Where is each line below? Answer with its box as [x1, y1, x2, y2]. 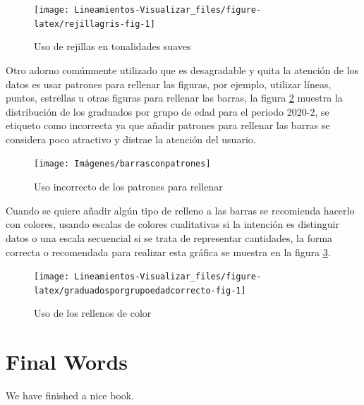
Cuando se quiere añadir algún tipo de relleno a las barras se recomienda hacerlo [6, 202, 355, 217]
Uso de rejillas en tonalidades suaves [34, 39, 191, 54]
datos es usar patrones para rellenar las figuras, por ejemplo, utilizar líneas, [6, 76, 332, 91]
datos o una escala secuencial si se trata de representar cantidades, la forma [6, 230, 333, 245]
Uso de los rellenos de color [34, 306, 152, 320]
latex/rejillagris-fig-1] [34, 18, 155, 29]
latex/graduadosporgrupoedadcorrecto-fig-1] [34, 285, 246, 296]
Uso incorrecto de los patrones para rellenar [34, 179, 223, 194]
